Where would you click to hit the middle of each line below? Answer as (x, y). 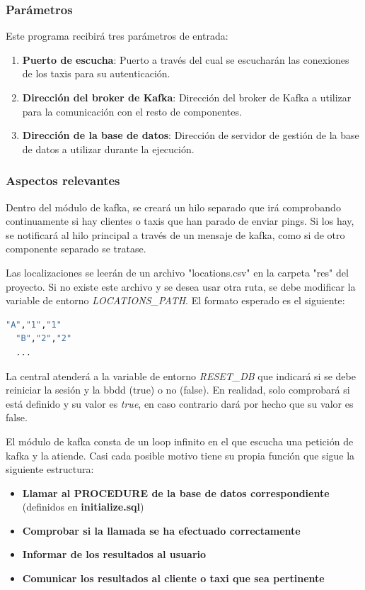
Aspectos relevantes (63, 180)
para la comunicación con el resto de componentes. (132, 111)
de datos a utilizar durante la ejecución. (108, 149)
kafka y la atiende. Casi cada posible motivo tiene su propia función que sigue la (180, 455)
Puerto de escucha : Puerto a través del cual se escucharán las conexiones (186, 59)
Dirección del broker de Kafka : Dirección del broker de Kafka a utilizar (187, 97)
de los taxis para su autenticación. (96, 73)
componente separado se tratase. (76, 249)
